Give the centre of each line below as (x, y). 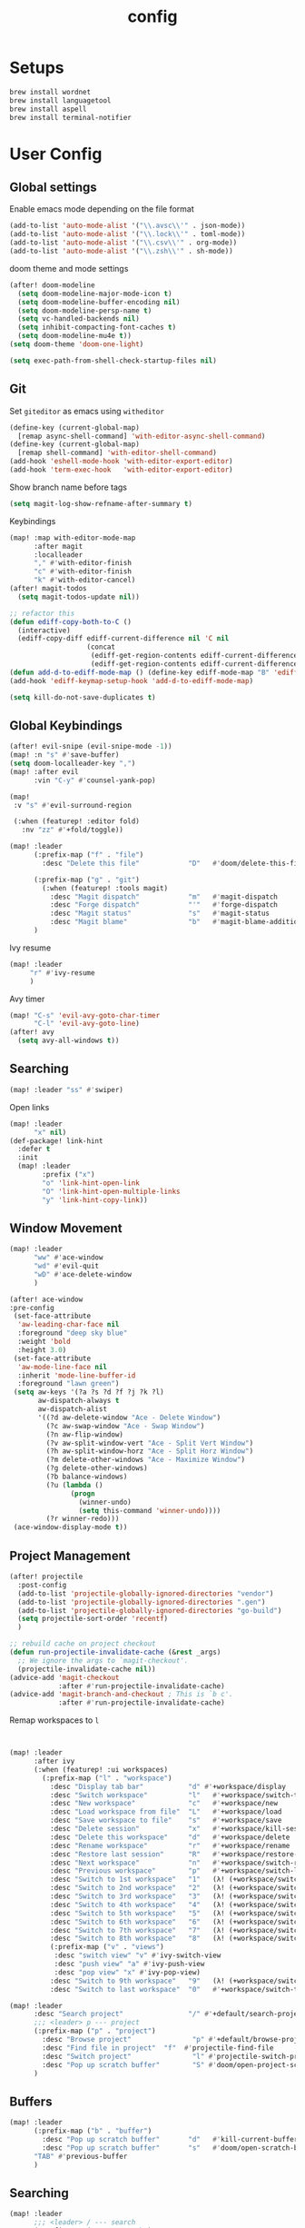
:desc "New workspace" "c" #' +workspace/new (164, 1804)
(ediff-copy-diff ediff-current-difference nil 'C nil (123, 639)
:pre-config (32, 1308)
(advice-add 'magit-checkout (64, 1677)
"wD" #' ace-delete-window (82, 1274)
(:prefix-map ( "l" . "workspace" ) (107, 1778)
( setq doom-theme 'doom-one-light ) (77, 344)
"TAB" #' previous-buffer (80, 2156)
